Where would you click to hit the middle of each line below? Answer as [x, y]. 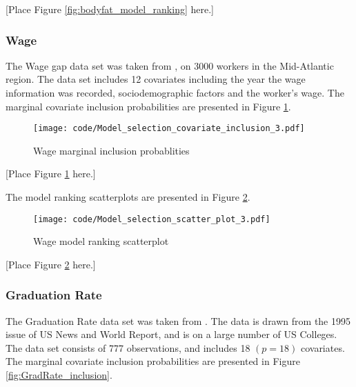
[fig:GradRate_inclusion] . [59, 375]
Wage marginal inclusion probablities [111, 150]
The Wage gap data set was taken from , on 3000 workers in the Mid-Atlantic [170, 65]
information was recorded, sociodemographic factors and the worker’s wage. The [175, 92]
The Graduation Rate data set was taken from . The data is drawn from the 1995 [178, 320]
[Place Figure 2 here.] [51, 264]
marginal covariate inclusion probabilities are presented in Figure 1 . [148, 106]
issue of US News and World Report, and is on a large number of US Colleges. [171, 334]
